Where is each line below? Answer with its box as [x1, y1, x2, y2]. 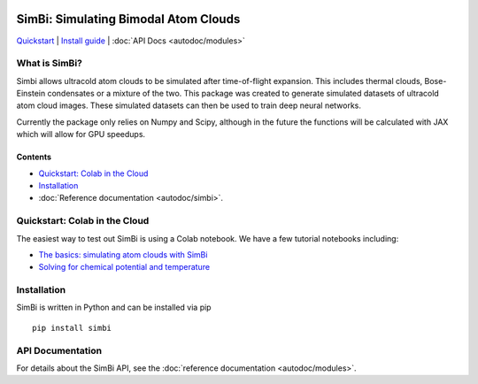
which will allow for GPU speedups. [16, 129, 146, 140]
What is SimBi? [16, 58, 83, 70]
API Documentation [16, 344, 103, 357]
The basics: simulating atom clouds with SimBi [38, 249, 208, 260]
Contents [16, 151, 52, 163]
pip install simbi [32, 323, 112, 333]
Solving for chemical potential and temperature [38, 262, 211, 273]
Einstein [16, 88, 46, 99]
